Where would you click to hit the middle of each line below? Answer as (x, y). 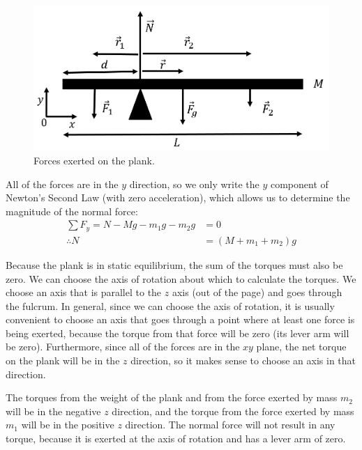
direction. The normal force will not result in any (230, 425)
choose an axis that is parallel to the (84, 292)
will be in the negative (53, 411)
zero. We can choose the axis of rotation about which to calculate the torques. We (181, 278)
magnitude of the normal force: (72, 211)
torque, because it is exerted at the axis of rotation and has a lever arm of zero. (176, 439)
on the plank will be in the (63, 360)
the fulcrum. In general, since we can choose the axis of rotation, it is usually (170, 305)
